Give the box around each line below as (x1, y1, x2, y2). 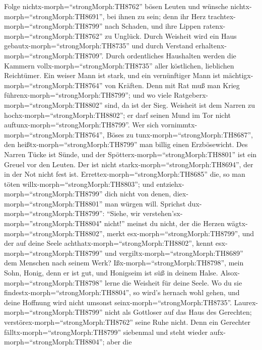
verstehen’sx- (143, 208, 183, 219)
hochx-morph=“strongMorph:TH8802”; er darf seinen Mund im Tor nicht (4, 109, 231, 120)
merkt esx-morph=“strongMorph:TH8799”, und (107, 228, 254, 238)
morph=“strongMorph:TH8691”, (4, 11, 105, 21)
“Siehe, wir (107, 208, 141, 219)
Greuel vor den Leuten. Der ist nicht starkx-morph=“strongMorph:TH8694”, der (4, 159, 253, 169)
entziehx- (156, 178, 184, 189)
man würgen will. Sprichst (105, 198, 186, 208)
